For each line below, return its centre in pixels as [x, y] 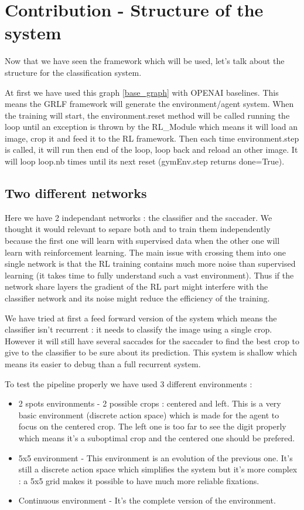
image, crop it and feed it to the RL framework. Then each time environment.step [152, 138]
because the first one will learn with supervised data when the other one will [142, 241]
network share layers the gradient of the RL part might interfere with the [136, 286]
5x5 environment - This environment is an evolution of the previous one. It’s [156, 457]
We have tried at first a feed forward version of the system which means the [141, 318]
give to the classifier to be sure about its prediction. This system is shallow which [151, 352]
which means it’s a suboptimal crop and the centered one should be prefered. [157, 437]
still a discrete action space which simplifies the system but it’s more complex [158, 469]
